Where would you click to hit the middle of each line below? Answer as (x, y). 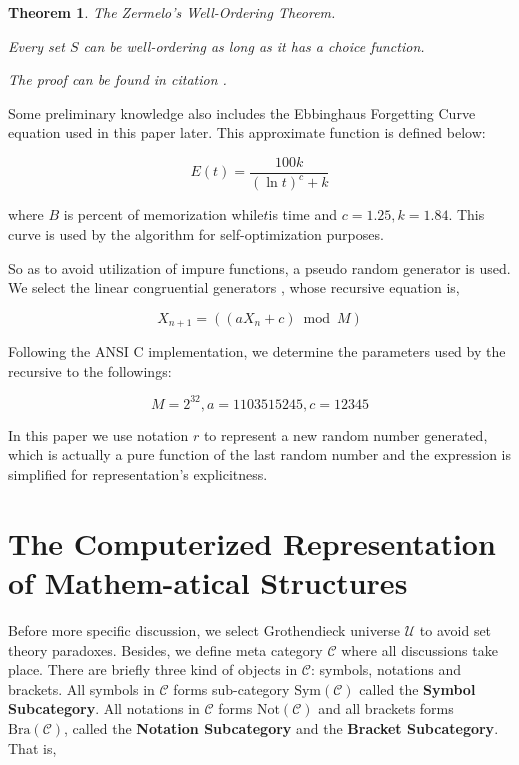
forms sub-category (231, 688)
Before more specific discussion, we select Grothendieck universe (204, 629)
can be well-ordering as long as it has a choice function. (254, 45)
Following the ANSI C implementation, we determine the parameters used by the (257, 351)
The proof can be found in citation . (117, 79)
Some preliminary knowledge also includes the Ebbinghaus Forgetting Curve (242, 112)
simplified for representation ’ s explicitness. (138, 474)
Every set (36, 45)
